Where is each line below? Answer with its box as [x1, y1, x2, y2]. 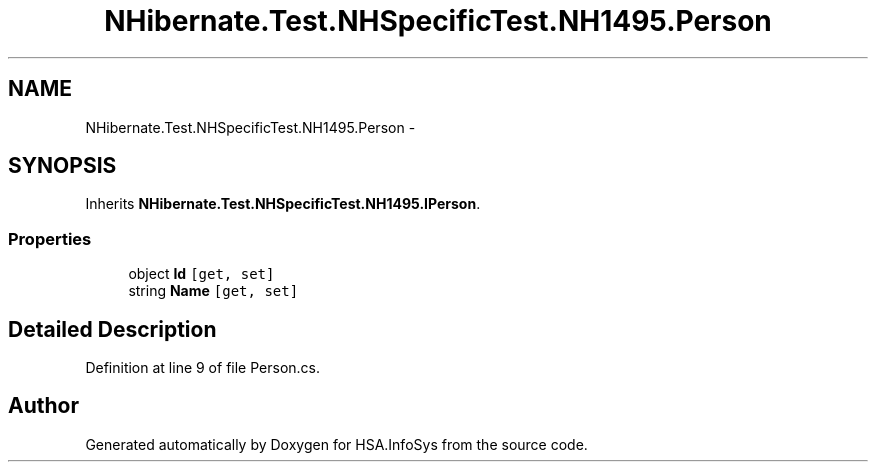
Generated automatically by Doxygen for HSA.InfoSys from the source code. [85, 435, 588, 453]
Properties [8, 228, 92, 249]
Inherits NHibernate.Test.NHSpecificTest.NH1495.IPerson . [85, 195, 481, 213]
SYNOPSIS [8, 153, 117, 179]
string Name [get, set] [128, 282, 299, 300]
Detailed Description [8, 316, 217, 342]
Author [8, 393, 79, 419]
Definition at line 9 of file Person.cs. [85, 359, 320, 377]
